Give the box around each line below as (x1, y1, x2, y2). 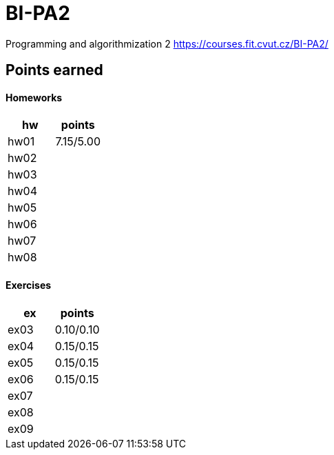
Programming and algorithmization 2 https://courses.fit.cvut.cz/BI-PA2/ (6, 37, 328, 50)
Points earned (6, 61, 103, 79)
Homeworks (6, 91, 63, 103)
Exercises (6, 279, 52, 291)
